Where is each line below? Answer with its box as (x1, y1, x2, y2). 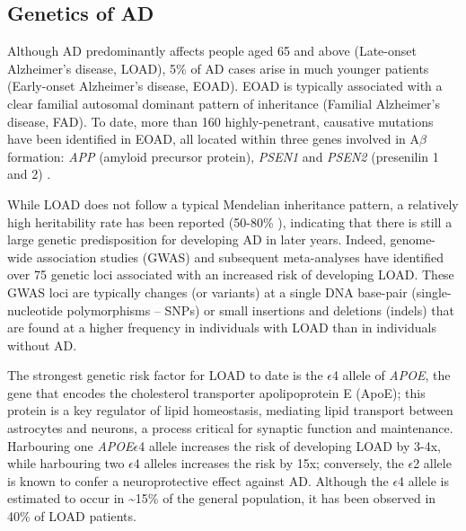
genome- (390, 230, 436, 249)
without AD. (7, 335, 77, 354)
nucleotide (7, 300, 63, 319)
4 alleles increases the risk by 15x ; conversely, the (133, 454, 404, 473)
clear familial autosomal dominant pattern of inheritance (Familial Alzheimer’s (7, 93, 440, 112)
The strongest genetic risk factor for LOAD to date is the (7, 366, 323, 385)
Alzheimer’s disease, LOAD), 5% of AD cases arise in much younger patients (7, 58, 429, 77)
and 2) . (7, 164, 51, 183)
